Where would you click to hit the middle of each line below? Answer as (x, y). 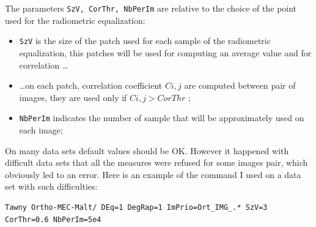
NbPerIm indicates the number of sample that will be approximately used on (162, 118)
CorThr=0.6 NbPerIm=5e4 (53, 219)
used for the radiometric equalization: (75, 20)
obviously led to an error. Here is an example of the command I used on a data (153, 174)
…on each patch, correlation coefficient (91, 85)
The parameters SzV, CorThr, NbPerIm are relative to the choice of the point (151, 8)
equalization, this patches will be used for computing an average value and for (165, 52)
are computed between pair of (240, 85)
